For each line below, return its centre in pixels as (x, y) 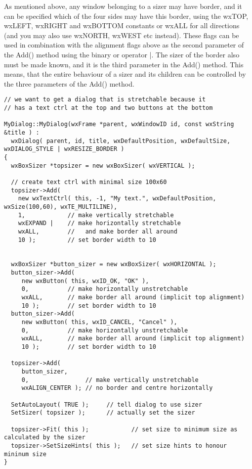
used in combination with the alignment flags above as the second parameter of (124, 45)
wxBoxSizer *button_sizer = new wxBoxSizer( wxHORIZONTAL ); (114, 264)
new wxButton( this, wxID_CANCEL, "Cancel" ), (99, 322)
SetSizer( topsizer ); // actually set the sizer (103, 413)
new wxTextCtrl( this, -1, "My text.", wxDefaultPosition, (117, 199)
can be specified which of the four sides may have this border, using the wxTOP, (126, 16)
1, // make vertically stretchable (96, 215)
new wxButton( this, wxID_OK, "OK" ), (85, 281)
